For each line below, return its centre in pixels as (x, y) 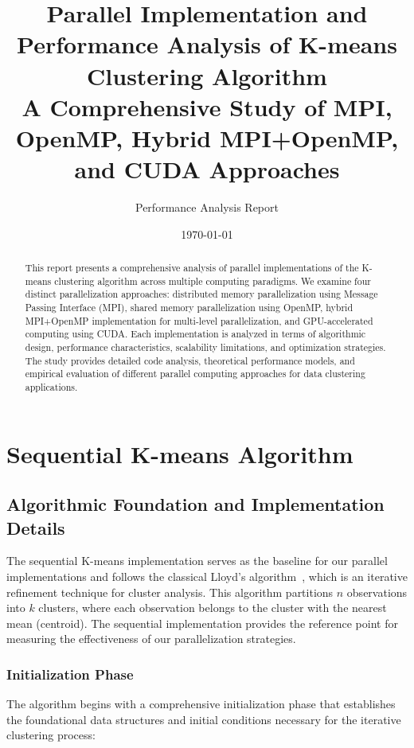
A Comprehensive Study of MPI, (207, 106)
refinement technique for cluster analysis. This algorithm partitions (170, 592)
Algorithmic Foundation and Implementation (195, 504)
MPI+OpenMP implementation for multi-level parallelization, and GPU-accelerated (199, 320)
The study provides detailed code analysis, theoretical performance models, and (190, 360)
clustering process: (51, 735)
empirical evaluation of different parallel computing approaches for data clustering (195, 374)
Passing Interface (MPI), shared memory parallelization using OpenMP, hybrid (189, 308)
